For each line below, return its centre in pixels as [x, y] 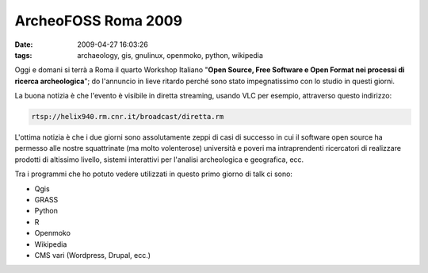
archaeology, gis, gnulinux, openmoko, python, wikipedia [170, 55]
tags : [23, 55]
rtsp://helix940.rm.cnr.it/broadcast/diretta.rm [128, 117]
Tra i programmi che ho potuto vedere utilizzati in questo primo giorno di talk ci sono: [154, 174]
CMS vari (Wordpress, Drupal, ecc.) [92, 255]
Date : [24, 44]
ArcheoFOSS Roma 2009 [98, 21]
